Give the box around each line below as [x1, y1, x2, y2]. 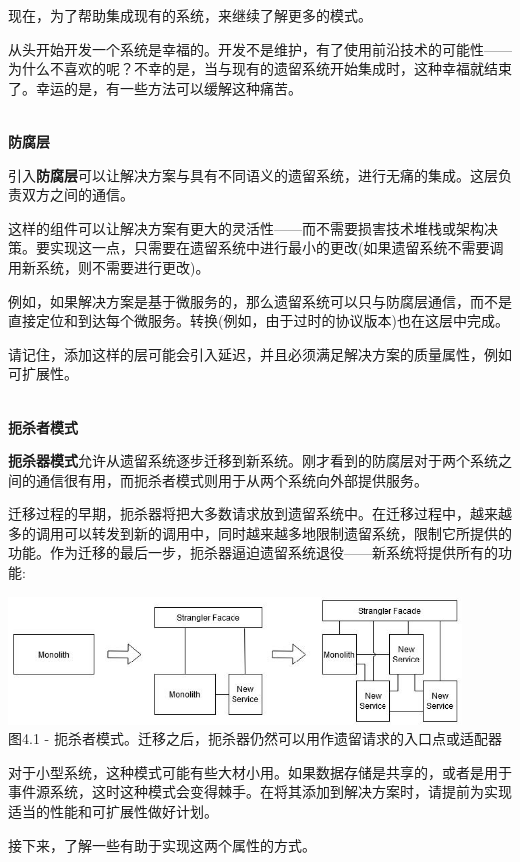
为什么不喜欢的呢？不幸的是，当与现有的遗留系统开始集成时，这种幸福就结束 [8, 58, 512, 79]
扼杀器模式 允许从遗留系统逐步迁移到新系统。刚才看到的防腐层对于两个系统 [8, 450, 498, 471]
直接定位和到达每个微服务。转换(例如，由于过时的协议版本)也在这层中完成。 [8, 310, 509, 331]
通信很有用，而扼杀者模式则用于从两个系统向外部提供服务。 [35, 469, 428, 490]
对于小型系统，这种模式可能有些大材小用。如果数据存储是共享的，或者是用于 [8, 761, 512, 782]
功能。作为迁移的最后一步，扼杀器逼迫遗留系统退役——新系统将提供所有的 [8, 542, 498, 563]
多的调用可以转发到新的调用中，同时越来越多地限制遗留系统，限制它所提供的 [8, 522, 512, 543]
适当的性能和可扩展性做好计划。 [8, 801, 218, 822]
